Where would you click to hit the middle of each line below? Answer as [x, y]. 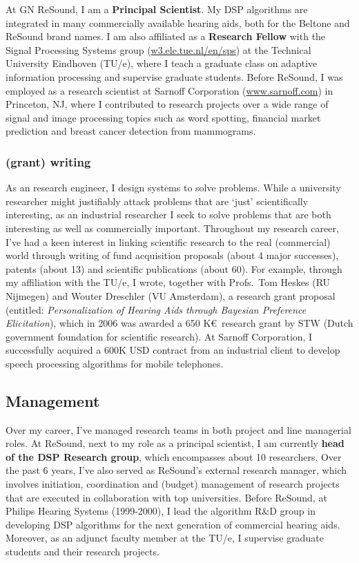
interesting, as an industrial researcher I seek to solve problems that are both [168, 214]
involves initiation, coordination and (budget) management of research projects [173, 484]
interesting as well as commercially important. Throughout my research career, [172, 228]
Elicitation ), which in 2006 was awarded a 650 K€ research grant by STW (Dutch [179, 323]
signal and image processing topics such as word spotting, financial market [163, 117]
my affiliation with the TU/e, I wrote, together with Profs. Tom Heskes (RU [168, 282]
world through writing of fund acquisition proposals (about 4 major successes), [172, 255]
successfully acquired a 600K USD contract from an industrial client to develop [173, 350]
